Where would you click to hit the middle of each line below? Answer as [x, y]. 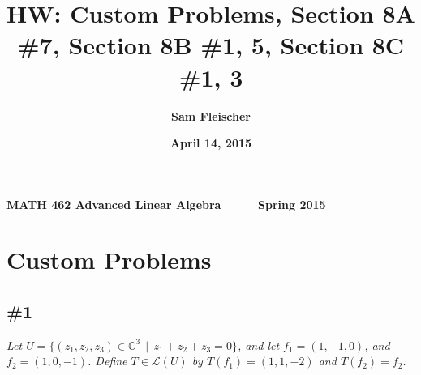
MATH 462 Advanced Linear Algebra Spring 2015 [166, 204]
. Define [107, 361]
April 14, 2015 [211, 143]
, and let [258, 345]
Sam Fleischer [210, 115]
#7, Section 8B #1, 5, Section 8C [211, 45]
